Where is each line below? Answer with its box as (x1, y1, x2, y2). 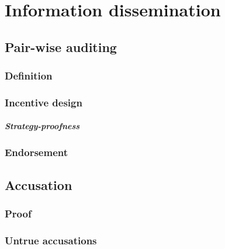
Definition (5, 68, 53, 83)
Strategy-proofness (5, 120, 80, 132)
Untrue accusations (5, 233, 97, 247)
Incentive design (5, 95, 82, 109)
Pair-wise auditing (5, 37, 117, 56)
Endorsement (5, 145, 68, 160)
